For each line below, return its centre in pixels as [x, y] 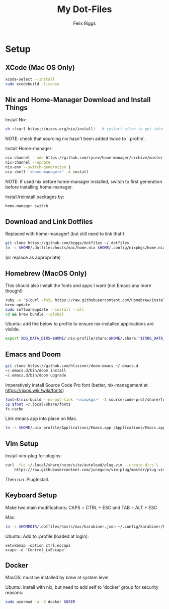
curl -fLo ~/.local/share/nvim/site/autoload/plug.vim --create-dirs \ [82, 465]
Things [16, 107]
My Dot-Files [84, 9]
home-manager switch [27, 206]
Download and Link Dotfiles [49, 222]
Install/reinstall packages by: [35, 197]
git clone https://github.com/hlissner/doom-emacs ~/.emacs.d [72, 366]
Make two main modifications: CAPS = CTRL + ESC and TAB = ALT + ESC [81, 507]
